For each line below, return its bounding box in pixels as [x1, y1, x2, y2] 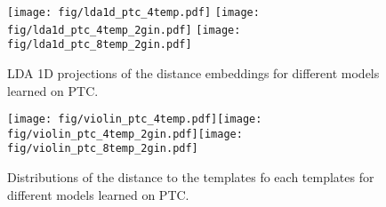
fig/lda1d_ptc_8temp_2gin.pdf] [7, 38, 192, 52]
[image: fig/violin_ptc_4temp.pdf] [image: [7, 113, 262, 126]
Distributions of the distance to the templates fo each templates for [7, 168, 374, 187]
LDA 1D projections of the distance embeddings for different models [7, 63, 380, 82]
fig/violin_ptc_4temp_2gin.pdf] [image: [7, 127, 243, 140]
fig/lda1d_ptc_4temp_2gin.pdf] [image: [7, 23, 241, 36]
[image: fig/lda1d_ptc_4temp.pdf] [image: [7, 6, 260, 19]
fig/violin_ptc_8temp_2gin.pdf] [7, 142, 198, 155]
